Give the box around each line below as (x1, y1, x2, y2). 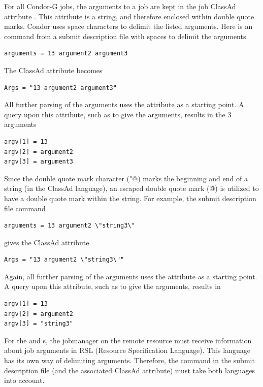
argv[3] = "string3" (4, 320, 74, 328)
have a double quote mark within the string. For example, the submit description (4, 192, 256, 203)
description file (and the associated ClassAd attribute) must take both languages (4, 365, 255, 375)
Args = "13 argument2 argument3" (4, 84, 117, 91)
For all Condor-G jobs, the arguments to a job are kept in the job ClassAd (4, 1, 236, 11)
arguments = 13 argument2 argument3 (4, 50, 128, 57)
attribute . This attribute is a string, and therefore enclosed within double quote (4, 11, 254, 21)
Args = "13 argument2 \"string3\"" (4, 256, 124, 264)
